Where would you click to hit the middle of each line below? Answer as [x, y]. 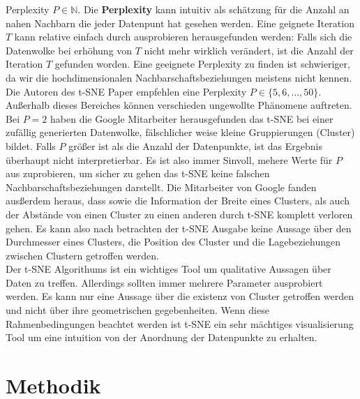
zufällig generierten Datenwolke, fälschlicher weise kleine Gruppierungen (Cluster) [180, 132]
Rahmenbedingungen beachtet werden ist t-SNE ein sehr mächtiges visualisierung [180, 323]
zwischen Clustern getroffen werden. [82, 255]
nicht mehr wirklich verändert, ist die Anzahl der [249, 50]
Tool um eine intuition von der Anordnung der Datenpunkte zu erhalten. [162, 337]
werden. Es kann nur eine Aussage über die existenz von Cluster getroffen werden [180, 296]
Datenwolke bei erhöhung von [69, 50]
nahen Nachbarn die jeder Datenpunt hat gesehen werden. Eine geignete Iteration [180, 23]
